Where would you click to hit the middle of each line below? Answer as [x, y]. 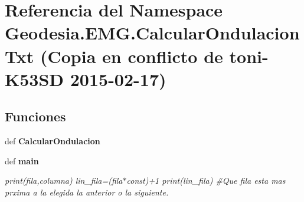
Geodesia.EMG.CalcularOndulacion [152, 33]
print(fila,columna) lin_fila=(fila [64, 181]
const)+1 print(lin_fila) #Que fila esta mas [206, 181]
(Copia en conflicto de [131, 56]
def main [22, 160]
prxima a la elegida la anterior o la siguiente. [87, 192]
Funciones [35, 116]
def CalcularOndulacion [53, 141]
